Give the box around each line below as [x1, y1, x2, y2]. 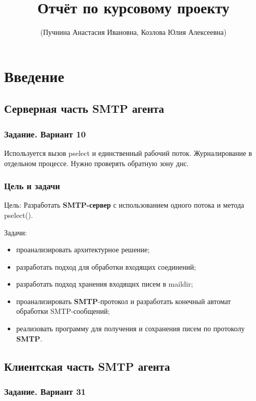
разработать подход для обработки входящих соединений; [16, 261, 196, 272]
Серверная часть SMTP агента [4, 101, 164, 116]
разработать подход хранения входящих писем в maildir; [16, 278, 193, 289]
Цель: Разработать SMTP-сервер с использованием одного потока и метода [4, 199, 244, 210]
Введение [4, 65, 65, 86]
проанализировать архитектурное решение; [16, 244, 150, 255]
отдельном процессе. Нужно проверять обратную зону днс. [4, 157, 189, 168]
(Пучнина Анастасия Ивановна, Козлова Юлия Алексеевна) [40, 27, 227, 37]
